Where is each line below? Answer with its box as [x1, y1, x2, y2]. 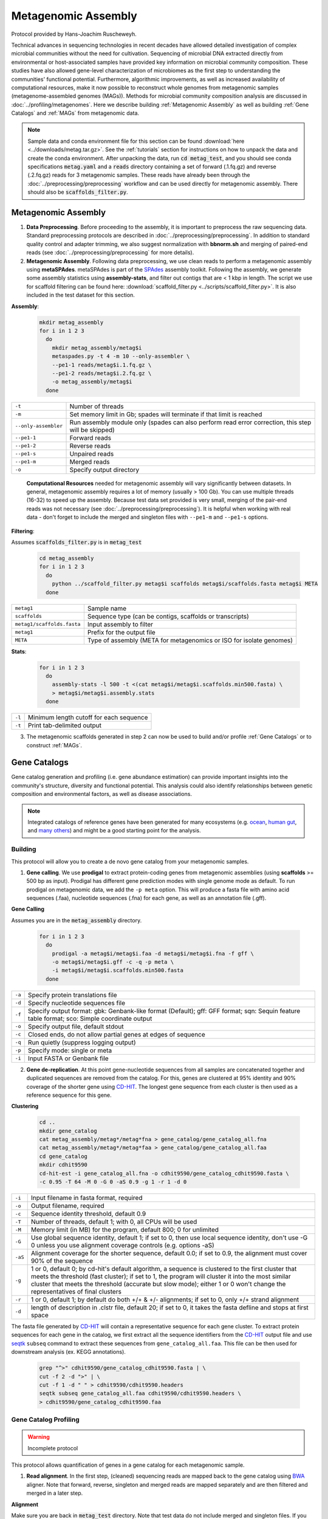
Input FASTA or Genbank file [27, 1054, 109, 1063]
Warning [27, 1433, 50, 1441]
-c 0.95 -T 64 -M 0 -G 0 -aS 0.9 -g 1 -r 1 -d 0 [39, 1179, 187, 1185]
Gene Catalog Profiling [11, 1416, 80, 1424]
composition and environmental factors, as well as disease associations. [11, 790, 193, 798]
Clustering [11, 1103, 39, 1110]
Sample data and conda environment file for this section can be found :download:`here [27, 137, 245, 145]
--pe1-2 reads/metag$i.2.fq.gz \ [52, 369, 152, 377]
